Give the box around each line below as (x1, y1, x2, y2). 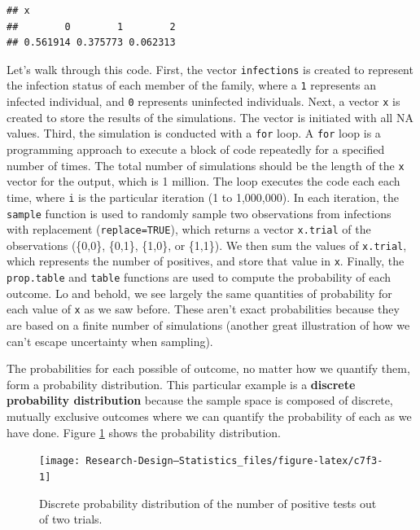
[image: (39, 455, 81, 467)
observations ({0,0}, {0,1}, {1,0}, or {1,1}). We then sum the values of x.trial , (7, 236, 407, 253)
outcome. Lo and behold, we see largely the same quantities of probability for (7, 284, 392, 301)
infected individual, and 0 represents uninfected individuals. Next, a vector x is (7, 93, 400, 110)
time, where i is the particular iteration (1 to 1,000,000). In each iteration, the (7, 188, 399, 205)
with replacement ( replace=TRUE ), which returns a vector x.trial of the (7, 221, 371, 238)
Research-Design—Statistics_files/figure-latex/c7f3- (85, 455, 383, 467)
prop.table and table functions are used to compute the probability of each (7, 269, 392, 286)
